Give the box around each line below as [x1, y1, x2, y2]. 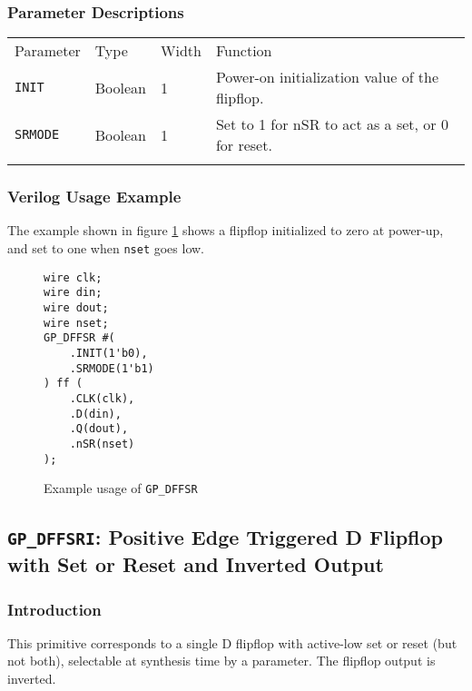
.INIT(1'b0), [69, 346, 148, 360]
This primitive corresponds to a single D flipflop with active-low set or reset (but [7, 633, 457, 652]
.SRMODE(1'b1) [69, 361, 154, 375]
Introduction [7, 597, 102, 620]
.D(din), [69, 407, 122, 420]
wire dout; [44, 301, 109, 314]
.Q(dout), [69, 422, 129, 436]
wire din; [44, 286, 103, 300]
